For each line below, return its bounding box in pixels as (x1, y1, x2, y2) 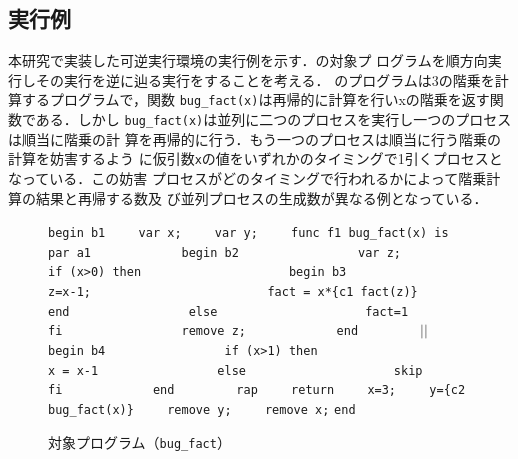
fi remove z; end (48, 324, 359, 339)
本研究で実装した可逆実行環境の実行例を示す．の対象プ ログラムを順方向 (8, 50, 488, 71)
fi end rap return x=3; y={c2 (48, 383, 466, 398)
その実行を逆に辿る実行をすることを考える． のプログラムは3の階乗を (35, 69, 495, 90)
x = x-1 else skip (48, 363, 423, 378)
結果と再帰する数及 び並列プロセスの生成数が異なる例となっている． (35, 187, 488, 208)
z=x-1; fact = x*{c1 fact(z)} (48, 285, 418, 300)
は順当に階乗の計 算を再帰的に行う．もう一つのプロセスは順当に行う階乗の (8, 128, 502, 149)
